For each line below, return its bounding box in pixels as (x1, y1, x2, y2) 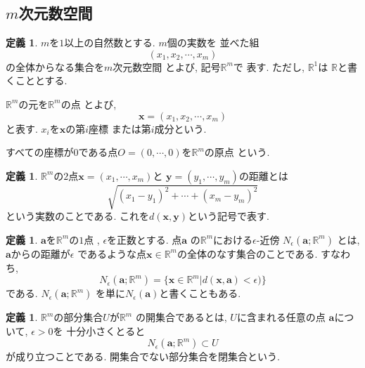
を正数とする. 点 (107, 232, 182, 247)
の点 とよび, (60, 96, 117, 111)
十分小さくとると (66, 323, 146, 338)
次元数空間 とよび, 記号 (113, 59, 221, 74)
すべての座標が (6, 145, 74, 159)
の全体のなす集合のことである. (177, 246, 318, 261)
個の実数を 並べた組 (167, 35, 260, 50)
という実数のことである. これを (6, 209, 149, 223)
